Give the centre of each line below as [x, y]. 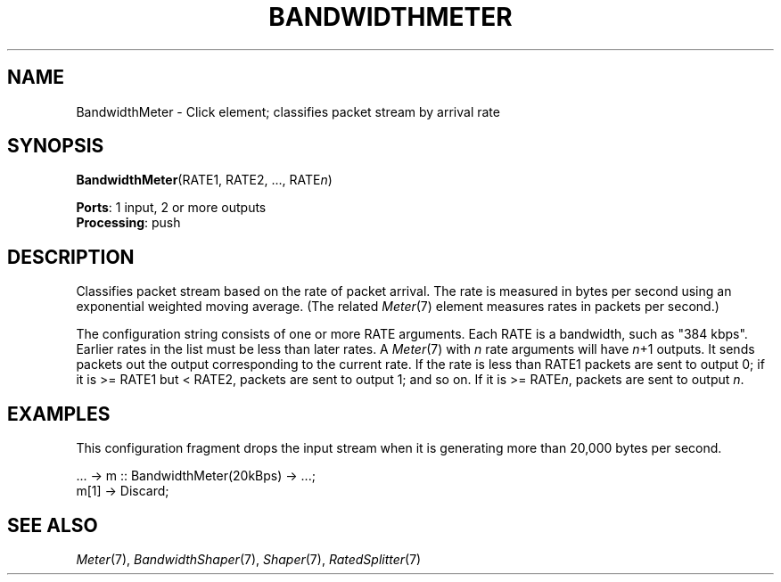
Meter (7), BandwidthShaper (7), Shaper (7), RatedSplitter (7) [249, 559]
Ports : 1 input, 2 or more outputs [171, 208]
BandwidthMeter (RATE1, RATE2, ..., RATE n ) [204, 180]
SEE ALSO [53, 525]
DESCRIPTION [71, 257]
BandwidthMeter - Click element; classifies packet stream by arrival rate [288, 111]
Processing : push [128, 223]
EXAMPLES [59, 414]
